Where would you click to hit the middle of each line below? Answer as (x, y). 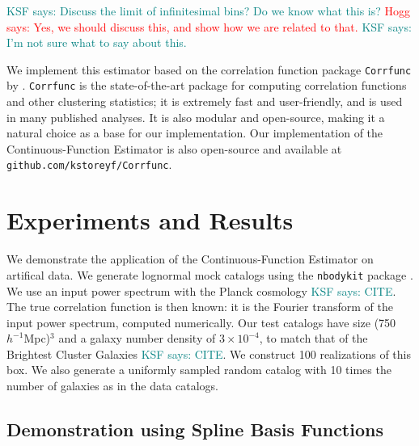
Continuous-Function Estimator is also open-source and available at (174, 148)
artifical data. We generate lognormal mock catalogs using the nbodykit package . (210, 274)
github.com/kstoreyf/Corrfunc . (89, 164)
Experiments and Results (150, 220)
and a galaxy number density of (137, 338)
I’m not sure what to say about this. (97, 42)
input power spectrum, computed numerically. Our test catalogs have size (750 (201, 322)
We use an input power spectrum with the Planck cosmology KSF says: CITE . (201, 290)
